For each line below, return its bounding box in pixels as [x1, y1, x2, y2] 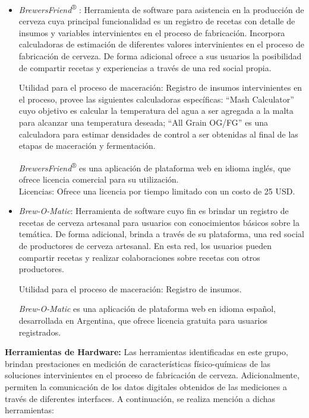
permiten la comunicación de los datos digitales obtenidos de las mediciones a [5, 380, 287, 393]
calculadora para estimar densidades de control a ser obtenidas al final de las [18, 127, 298, 140]
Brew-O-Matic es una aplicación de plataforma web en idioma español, [18, 302, 276, 315]
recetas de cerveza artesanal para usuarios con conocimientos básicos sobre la [18, 216, 299, 228]
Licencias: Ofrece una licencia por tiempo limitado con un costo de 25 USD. [18, 184, 295, 197]
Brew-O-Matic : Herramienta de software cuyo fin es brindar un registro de [18, 205, 289, 217]
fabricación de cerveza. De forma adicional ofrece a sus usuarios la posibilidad [18, 50, 302, 62]
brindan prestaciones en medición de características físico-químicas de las [5, 357, 271, 369]
